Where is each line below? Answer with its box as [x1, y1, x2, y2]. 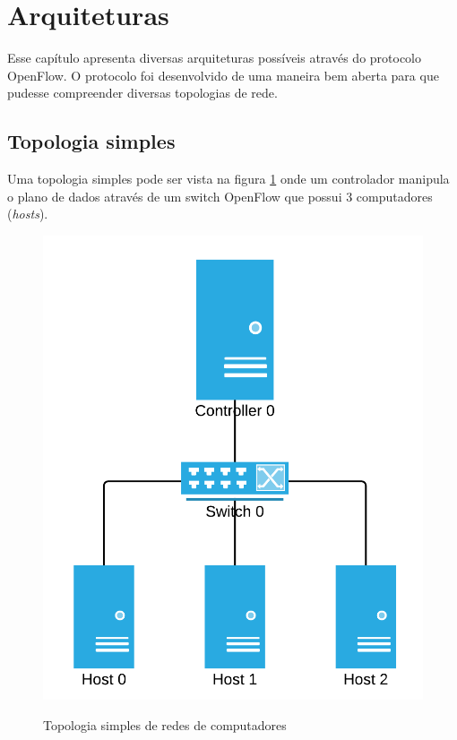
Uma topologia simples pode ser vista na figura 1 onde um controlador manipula [7, 169, 450, 188]
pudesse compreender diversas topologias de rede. [7, 83, 278, 102]
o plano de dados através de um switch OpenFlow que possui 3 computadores [7, 186, 433, 205]
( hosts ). [7, 204, 48, 223]
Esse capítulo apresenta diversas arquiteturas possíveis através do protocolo [7, 48, 422, 67]
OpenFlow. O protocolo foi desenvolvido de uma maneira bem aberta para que [7, 65, 439, 84]
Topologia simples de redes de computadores [43, 715, 287, 734]
